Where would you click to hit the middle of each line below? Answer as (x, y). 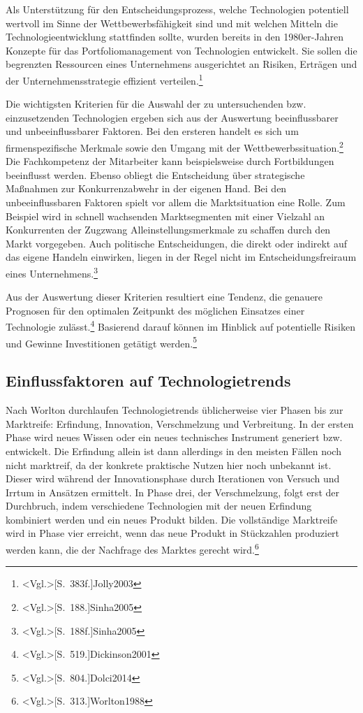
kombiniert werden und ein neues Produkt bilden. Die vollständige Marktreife (172, 519)
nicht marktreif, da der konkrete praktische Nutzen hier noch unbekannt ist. (169, 464)
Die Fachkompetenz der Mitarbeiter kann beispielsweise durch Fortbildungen (170, 161)
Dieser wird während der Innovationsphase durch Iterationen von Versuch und (173, 478)
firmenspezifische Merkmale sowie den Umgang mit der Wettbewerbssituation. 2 (175, 146)
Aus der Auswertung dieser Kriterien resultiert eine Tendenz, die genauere (164, 297)
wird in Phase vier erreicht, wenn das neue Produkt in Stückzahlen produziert (173, 533)
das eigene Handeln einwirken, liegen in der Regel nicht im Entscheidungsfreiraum (181, 257)
